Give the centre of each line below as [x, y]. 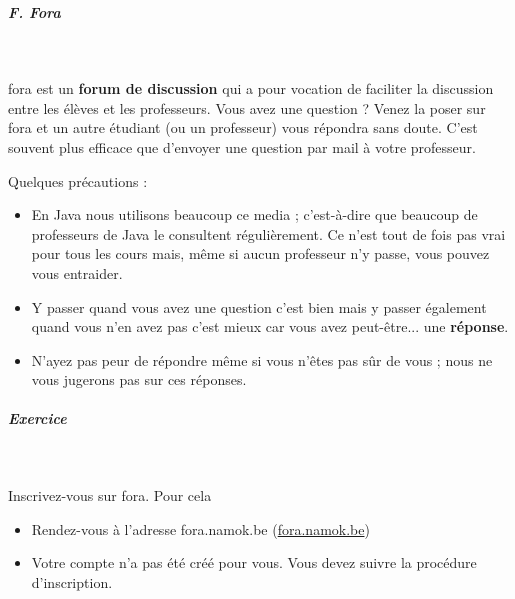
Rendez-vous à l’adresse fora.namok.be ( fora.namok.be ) [200, 528]
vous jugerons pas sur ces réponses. [139, 379]
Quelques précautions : [78, 180]
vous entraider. [77, 272]
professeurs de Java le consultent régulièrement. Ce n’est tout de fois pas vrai [268, 233]
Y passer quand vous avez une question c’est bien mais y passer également [259, 306]
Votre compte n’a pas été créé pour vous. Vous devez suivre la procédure [254, 562]
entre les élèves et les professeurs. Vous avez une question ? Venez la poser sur [247, 107]
